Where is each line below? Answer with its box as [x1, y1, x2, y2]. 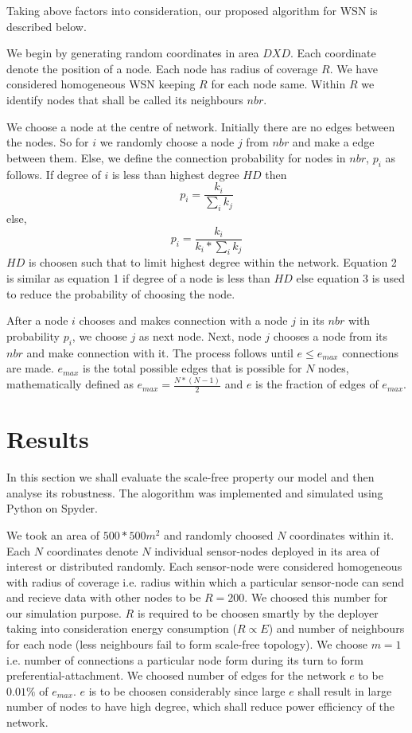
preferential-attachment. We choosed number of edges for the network [6, 667, 346, 684]
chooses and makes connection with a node [79, 312, 288, 329]
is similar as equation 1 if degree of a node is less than [6, 270, 270, 287]
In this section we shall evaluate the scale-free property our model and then [6, 469, 375, 485]
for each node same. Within [211, 76, 346, 92]
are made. [6, 360, 54, 376]
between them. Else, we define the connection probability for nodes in [6, 149, 346, 166]
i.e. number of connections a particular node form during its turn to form [6, 651, 363, 668]
